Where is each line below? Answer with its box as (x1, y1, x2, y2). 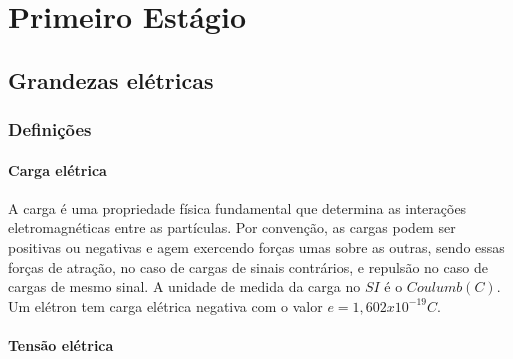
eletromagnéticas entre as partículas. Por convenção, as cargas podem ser (8, 217, 456, 238)
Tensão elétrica (8, 334, 114, 355)
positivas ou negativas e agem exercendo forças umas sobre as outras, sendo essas (8, 236, 505, 257)
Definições (8, 117, 92, 142)
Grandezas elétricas (8, 64, 214, 95)
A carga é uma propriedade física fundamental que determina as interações (8, 197, 467, 218)
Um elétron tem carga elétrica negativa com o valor (8, 295, 323, 316)
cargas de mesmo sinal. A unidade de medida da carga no (8, 276, 361, 297)
